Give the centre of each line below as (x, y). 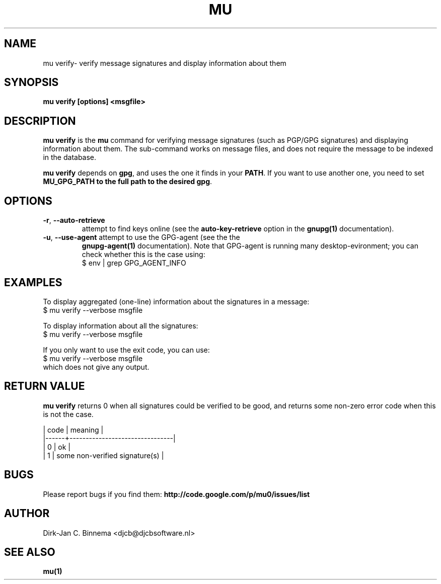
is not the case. (68, 414)
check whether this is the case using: (143, 255)
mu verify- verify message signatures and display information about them (165, 63)
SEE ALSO (30, 552)
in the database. (70, 157)
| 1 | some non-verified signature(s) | (103, 455)
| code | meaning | (73, 430)
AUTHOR (27, 514)
